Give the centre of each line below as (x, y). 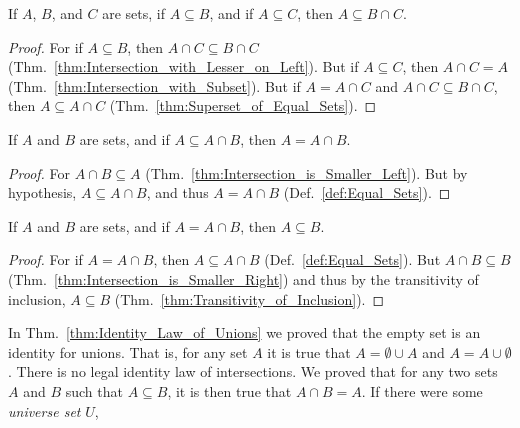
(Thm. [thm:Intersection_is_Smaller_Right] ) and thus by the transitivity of (243, 278)
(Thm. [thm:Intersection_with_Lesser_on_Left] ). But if (183, 66)
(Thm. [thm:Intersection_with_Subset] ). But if (154, 85)
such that (94, 390)
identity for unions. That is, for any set (128, 351)
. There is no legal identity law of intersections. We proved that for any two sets (253, 371)
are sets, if (133, 13)
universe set (44, 410)
